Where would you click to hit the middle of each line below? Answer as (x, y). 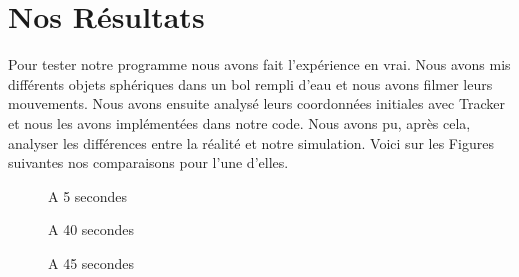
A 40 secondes (91, 229)
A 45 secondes (91, 262)
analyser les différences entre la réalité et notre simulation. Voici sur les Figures (251, 142)
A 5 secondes (88, 195)
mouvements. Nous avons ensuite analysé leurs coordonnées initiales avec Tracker (256, 103)
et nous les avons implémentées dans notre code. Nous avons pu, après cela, (239, 122)
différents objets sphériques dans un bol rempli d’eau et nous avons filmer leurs (250, 83)
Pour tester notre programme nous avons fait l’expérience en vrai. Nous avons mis (259, 64)
